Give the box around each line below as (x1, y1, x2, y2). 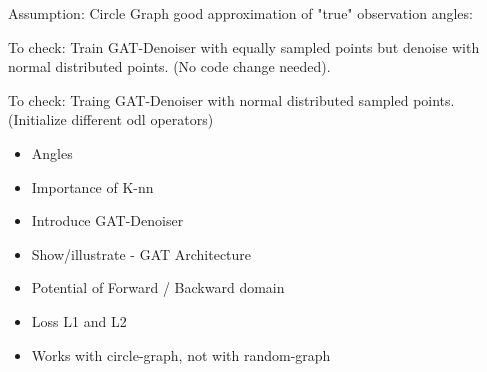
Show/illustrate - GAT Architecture (31, 243, 252, 264)
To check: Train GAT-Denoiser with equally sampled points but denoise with (8, 36, 480, 57)
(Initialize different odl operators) (8, 109, 214, 130)
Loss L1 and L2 (31, 310, 127, 331)
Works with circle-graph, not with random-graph (31, 344, 331, 365)
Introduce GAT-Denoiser (31, 210, 184, 231)
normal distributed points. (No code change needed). (8, 56, 331, 77)
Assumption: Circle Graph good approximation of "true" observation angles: (8, 3, 473, 23)
